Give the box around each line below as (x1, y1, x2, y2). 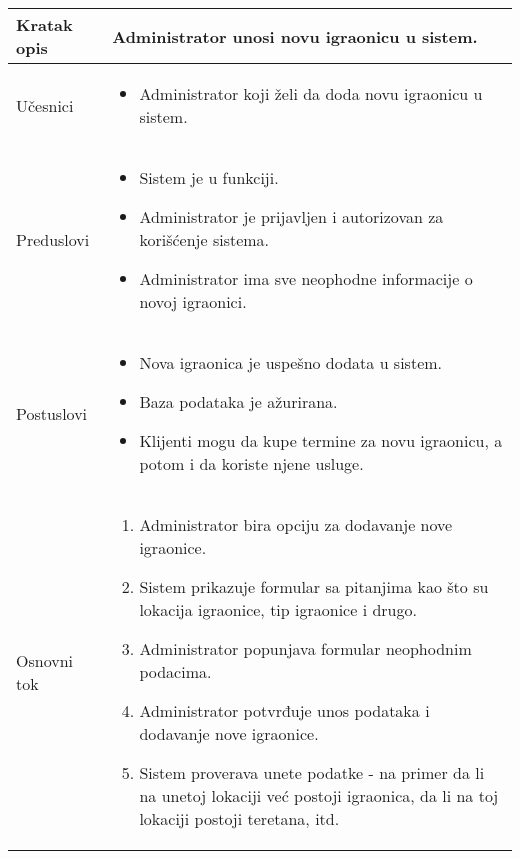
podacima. (139, 660, 212, 683)
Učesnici (16, 93, 74, 117)
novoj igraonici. (139, 290, 247, 313)
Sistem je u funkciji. (139, 166, 279, 189)
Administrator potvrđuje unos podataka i (139, 699, 430, 722)
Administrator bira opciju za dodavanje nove (139, 513, 453, 536)
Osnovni (16, 648, 73, 672)
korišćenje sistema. (139, 228, 270, 251)
